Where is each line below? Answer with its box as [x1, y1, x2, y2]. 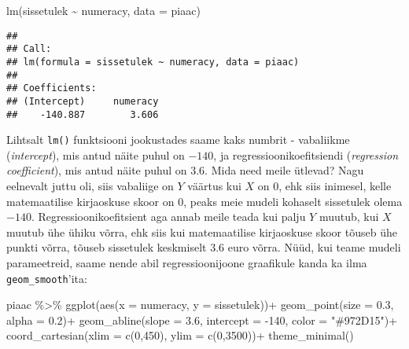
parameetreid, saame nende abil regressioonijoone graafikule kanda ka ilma [6, 255, 367, 270]
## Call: [6, 43, 52, 55]
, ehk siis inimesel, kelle [278, 178, 392, 194]
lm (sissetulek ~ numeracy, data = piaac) [6, 2, 201, 18]
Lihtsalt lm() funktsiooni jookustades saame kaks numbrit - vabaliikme [6, 131, 350, 148]
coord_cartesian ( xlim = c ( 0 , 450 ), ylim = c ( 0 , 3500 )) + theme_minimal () [6, 327, 354, 343]
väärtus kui [187, 178, 241, 194]
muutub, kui [319, 208, 379, 225]
